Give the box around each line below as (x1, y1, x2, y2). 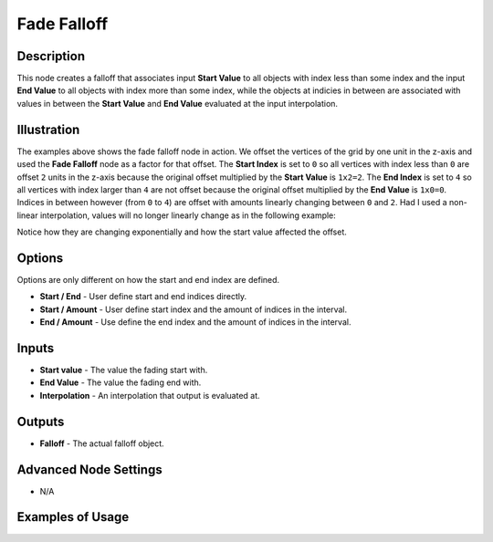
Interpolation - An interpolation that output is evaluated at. (39, 390, 260, 401)
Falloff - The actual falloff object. (39, 438, 164, 449)
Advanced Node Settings (16, 462, 163, 477)
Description (16, 48, 86, 64)
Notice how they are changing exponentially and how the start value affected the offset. (16, 226, 347, 237)
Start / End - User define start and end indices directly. (39, 291, 246, 302)
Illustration (16, 121, 80, 137)
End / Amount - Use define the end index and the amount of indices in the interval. (39, 317, 351, 328)
